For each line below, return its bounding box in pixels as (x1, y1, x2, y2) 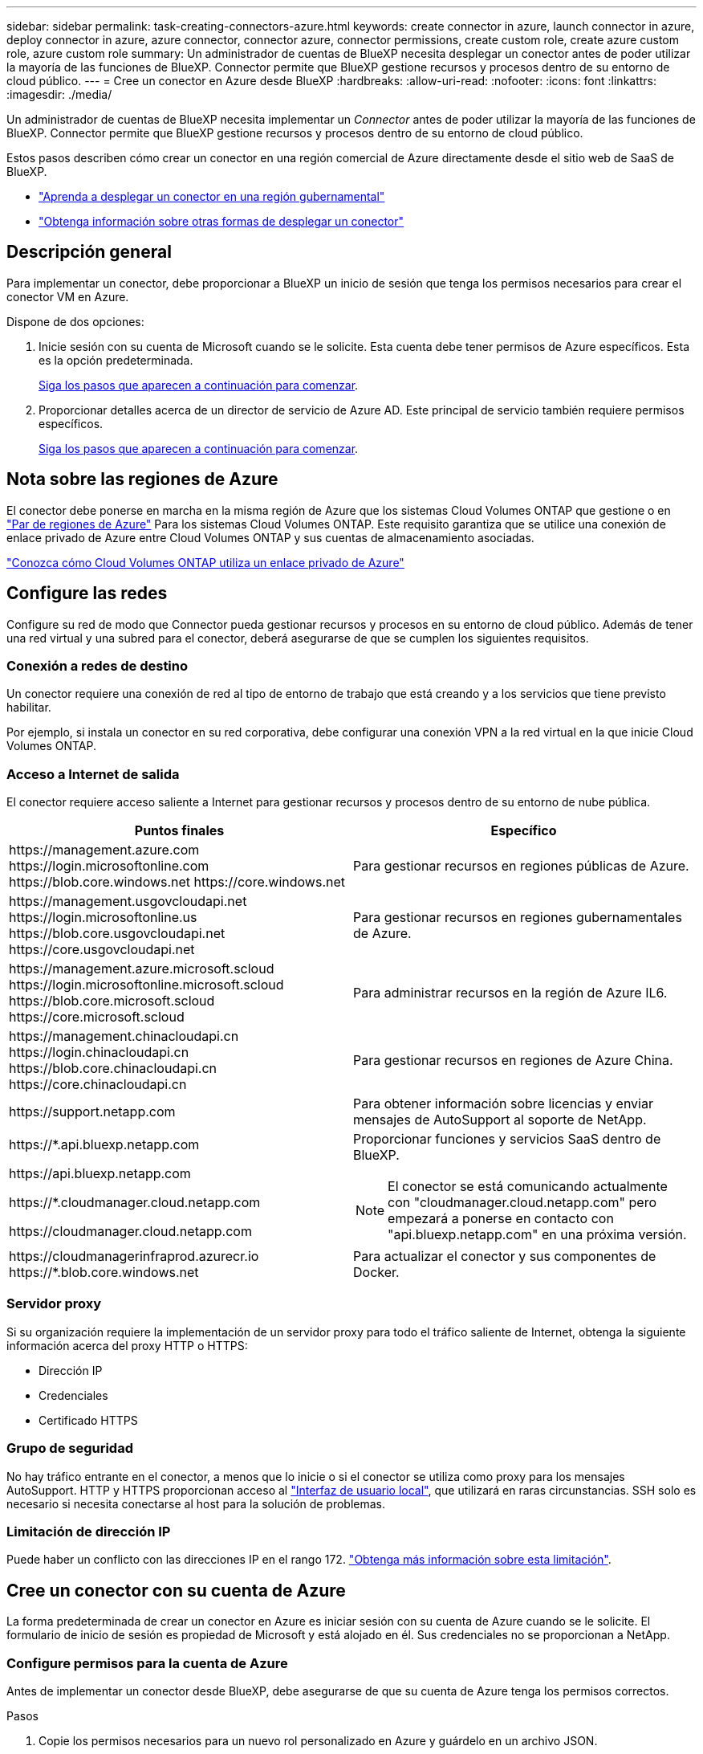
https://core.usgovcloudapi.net (9, 941, 195, 958)
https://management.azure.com (9, 842, 200, 859)
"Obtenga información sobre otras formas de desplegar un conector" (39, 214, 404, 228)
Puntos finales (134, 822, 225, 839)
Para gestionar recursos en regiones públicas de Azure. (353, 858, 689, 875)
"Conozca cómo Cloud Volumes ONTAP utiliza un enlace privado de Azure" (6, 555, 404, 569)
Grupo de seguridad (6, 1440, 133, 1457)
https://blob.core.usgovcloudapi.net (9, 925, 226, 942)
